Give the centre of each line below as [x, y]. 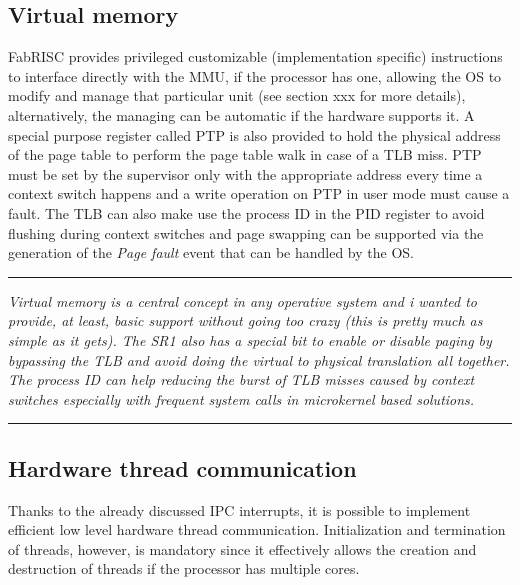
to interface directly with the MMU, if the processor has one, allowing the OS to [255, 75]
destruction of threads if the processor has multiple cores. [184, 568]
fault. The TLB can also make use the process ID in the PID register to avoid [246, 212]
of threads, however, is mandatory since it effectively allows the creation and [242, 548]
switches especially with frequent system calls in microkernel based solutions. [241, 398]
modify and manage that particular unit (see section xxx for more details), [237, 95]
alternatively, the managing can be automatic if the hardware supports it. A [241, 114]
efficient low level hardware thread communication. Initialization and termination [257, 529]
